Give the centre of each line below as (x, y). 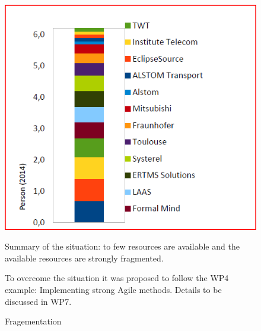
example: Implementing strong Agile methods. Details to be (113, 289)
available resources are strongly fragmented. (84, 258)
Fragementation (33, 321)
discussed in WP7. (38, 301)
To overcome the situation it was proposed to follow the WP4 (117, 278)
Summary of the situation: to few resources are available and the (122, 246)
